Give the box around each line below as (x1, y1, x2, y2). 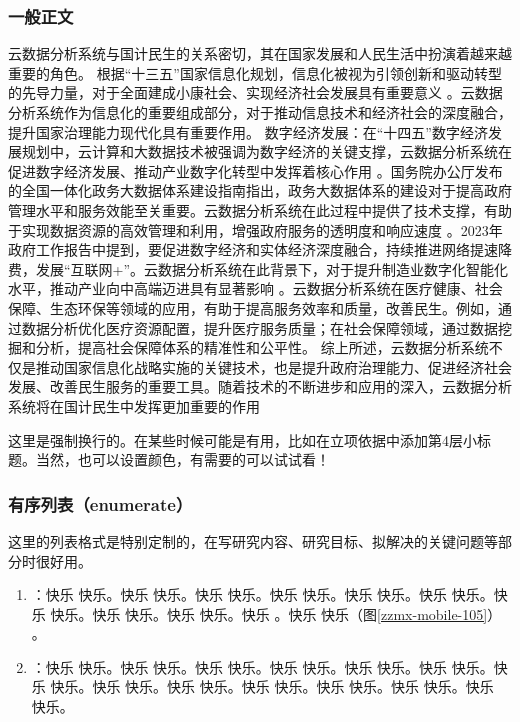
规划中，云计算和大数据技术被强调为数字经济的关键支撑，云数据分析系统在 (21, 141, 512, 162)
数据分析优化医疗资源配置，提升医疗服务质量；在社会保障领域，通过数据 (21, 317, 498, 338)
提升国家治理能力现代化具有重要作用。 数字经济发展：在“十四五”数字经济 (8, 121, 488, 142)
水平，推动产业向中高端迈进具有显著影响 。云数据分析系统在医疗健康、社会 (8, 278, 503, 299)
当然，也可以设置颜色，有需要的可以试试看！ (35, 449, 330, 470)
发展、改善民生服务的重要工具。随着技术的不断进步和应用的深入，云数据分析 (8, 376, 512, 397)
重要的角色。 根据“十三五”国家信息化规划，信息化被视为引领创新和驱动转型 (8, 62, 502, 83)
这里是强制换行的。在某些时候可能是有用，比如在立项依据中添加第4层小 (8, 429, 477, 450)
